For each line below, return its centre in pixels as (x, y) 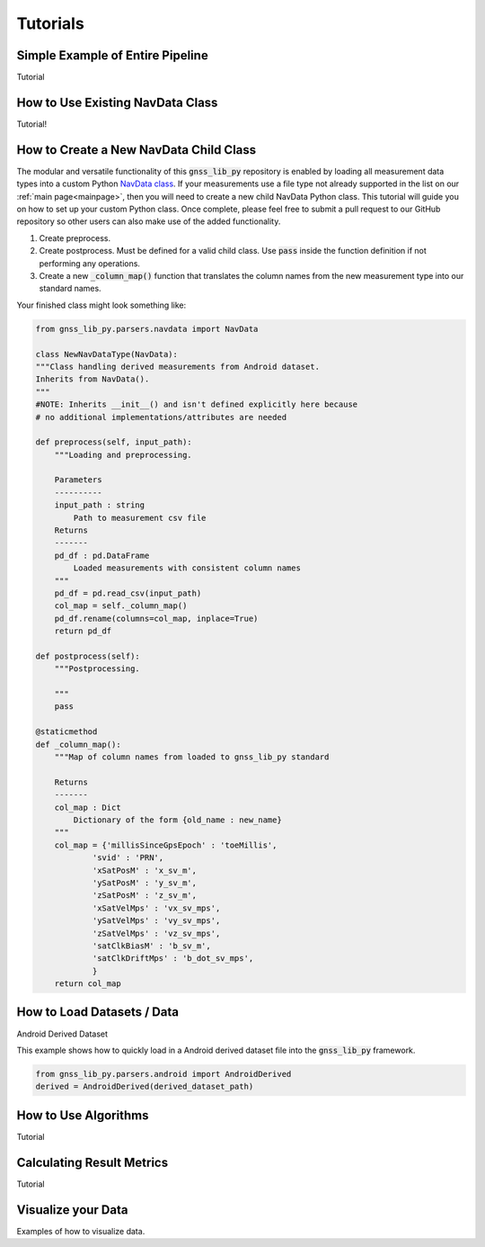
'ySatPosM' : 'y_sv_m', (145, 883)
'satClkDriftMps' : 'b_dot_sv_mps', (173, 959)
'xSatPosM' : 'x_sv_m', (145, 870)
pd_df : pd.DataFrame (102, 555)
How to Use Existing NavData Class (117, 102)
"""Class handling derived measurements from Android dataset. (178, 366)
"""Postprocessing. (97, 669)
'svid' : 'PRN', (128, 858)
